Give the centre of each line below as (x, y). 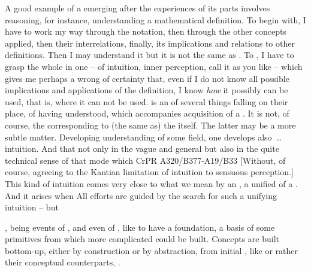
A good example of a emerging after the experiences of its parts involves (138, 8)
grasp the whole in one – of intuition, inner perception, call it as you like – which (154, 66)
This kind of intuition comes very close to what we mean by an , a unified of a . (151, 183)
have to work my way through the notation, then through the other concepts (146, 31)
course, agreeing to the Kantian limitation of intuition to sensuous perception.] (149, 172)
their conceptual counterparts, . (63, 262)
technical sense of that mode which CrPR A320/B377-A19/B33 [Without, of (145, 160)
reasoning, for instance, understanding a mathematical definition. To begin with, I (155, 19)
